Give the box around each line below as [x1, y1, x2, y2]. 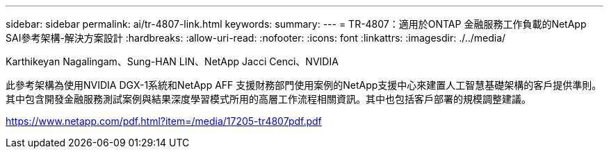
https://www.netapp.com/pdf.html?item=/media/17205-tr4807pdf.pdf [6, 115, 322, 127]
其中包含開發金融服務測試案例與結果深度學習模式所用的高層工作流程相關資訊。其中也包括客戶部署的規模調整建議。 [6, 93, 531, 105]
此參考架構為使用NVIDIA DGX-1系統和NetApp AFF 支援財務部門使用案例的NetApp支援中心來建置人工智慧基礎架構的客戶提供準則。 [6, 79, 602, 91]
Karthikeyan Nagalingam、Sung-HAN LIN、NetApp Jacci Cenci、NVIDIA [6, 55, 339, 67]
